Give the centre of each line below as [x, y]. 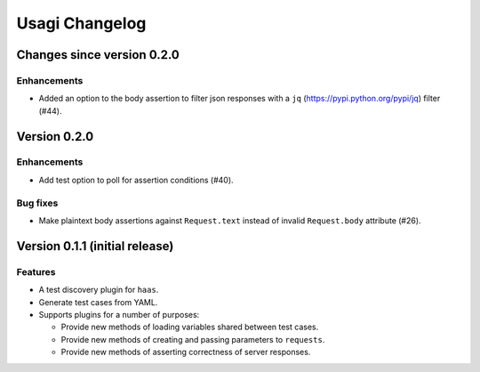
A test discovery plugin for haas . [99, 290]
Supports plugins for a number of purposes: [119, 314]
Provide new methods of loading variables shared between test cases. [190, 327]
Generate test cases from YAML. [98, 302]
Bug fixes [37, 203]
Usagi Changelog [81, 23]
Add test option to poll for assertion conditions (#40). [136, 180]
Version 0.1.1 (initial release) [95, 246]
